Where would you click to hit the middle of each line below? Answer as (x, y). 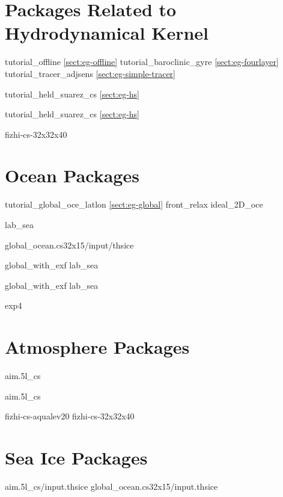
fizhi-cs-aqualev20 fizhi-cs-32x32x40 (70, 416)
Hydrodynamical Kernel (107, 33)
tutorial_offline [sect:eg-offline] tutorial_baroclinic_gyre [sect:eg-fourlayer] (142, 62)
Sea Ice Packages (76, 458)
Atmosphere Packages (97, 347)
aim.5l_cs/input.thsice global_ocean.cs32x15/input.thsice (111, 486)
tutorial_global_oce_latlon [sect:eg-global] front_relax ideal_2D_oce (134, 204)
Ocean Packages (72, 175)
